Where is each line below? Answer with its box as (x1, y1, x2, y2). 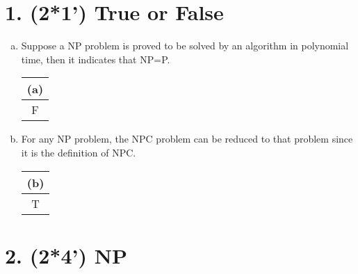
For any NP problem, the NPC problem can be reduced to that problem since (21, 131, 353, 146)
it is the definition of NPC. (21, 145, 136, 159)
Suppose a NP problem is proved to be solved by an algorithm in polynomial (21, 38, 349, 53)
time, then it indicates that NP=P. (21, 51, 170, 66)
